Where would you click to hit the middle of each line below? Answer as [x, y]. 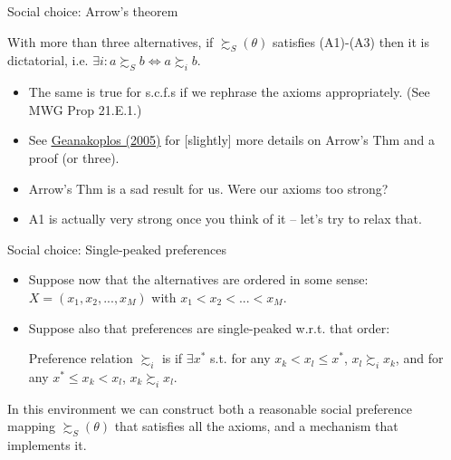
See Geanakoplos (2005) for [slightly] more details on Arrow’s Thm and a [231, 140]
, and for [419, 358]
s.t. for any [240, 358]
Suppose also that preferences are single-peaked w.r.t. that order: [209, 327]
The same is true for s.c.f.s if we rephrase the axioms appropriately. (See [229, 92]
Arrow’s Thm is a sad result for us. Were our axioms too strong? [208, 188]
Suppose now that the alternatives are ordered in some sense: [198, 279]
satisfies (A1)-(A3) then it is [351, 41]
